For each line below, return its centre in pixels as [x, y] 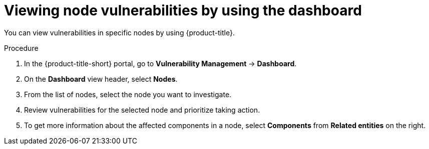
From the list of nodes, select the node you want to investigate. [128, 94]
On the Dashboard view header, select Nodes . [101, 79]
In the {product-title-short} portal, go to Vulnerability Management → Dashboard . [160, 63]
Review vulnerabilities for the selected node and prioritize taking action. [142, 110]
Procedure [21, 48]
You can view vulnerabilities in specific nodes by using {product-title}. [119, 32]
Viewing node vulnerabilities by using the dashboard [183, 10]
